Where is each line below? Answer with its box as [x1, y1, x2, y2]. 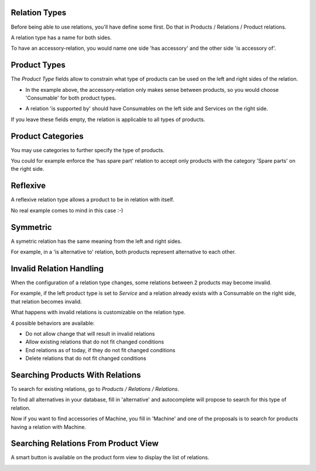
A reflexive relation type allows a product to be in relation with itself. [11, 196, 175, 203]
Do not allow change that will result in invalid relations [25, 330, 155, 337]
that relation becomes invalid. [11, 298, 82, 305]
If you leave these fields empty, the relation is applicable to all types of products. [11, 116, 205, 123]
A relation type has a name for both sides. [11, 34, 112, 41]
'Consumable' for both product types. [25, 94, 116, 101]
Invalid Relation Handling [11, 263, 104, 273]
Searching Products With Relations [11, 370, 141, 380]
